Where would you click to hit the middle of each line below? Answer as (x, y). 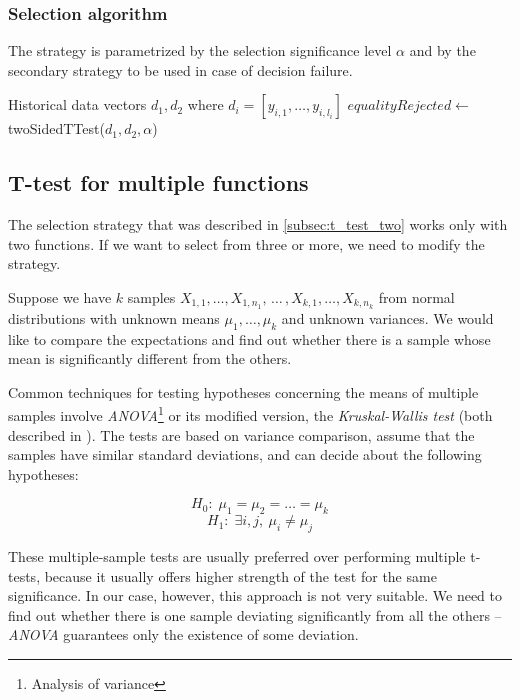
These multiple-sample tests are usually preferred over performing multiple (237, 556)
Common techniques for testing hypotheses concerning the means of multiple (243, 391)
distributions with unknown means (114, 317)
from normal (416, 296)
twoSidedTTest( (56, 128)
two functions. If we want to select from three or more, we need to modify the (246, 243)
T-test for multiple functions (158, 182)
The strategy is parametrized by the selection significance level (200, 50)
